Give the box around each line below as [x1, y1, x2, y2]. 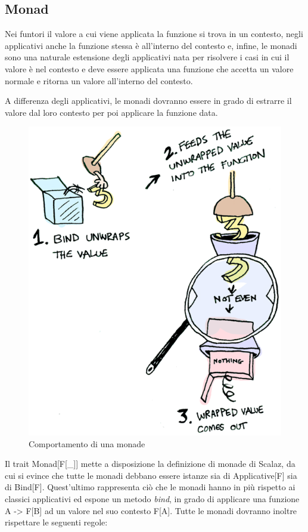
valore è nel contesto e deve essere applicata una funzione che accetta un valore [5, 62, 294, 75]
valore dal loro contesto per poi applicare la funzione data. [5, 106, 218, 118]
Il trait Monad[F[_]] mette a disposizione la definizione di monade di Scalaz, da [5, 457, 295, 470]
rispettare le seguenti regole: [5, 516, 108, 528]
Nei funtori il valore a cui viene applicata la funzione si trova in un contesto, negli [5, 27, 303, 40]
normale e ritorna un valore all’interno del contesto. [5, 74, 193, 87]
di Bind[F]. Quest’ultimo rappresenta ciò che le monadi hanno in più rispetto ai [5, 481, 295, 493]
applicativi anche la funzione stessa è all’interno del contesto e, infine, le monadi [5, 39, 297, 51]
